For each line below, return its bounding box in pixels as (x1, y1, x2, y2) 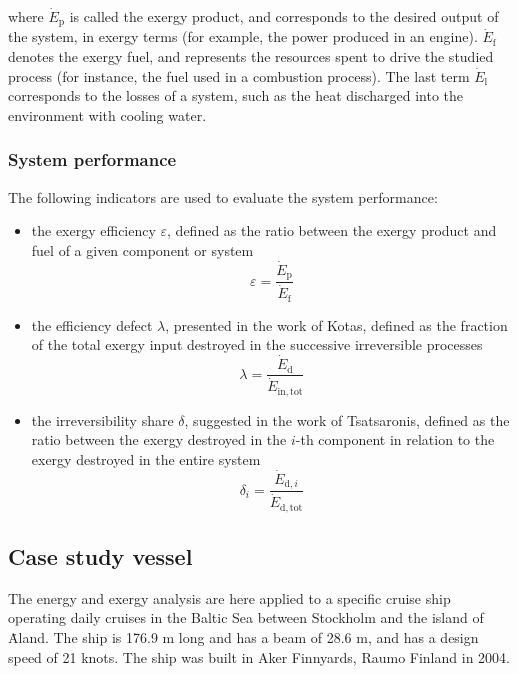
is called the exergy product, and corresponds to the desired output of (69, 6, 499, 26)
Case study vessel (8, 541, 193, 572)
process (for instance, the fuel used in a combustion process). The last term (8, 65, 470, 86)
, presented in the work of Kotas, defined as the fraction (165, 314, 508, 335)
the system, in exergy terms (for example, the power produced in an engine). (8, 26, 478, 47)
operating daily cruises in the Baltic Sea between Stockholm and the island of (8, 607, 484, 628)
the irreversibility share (31, 409, 174, 430)
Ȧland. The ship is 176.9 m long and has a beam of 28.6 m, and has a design (8, 627, 479, 648)
